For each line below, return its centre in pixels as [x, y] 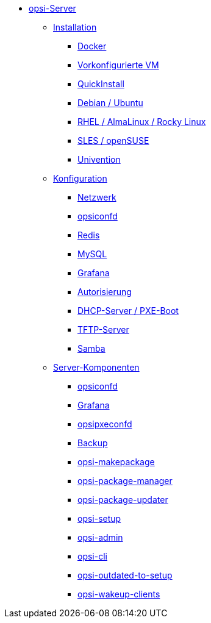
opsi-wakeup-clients [119, 594]
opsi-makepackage [116, 462]
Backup [93, 443]
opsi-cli [92, 556]
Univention [99, 159]
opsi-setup [99, 518]
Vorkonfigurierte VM [118, 65]
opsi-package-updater [123, 500]
